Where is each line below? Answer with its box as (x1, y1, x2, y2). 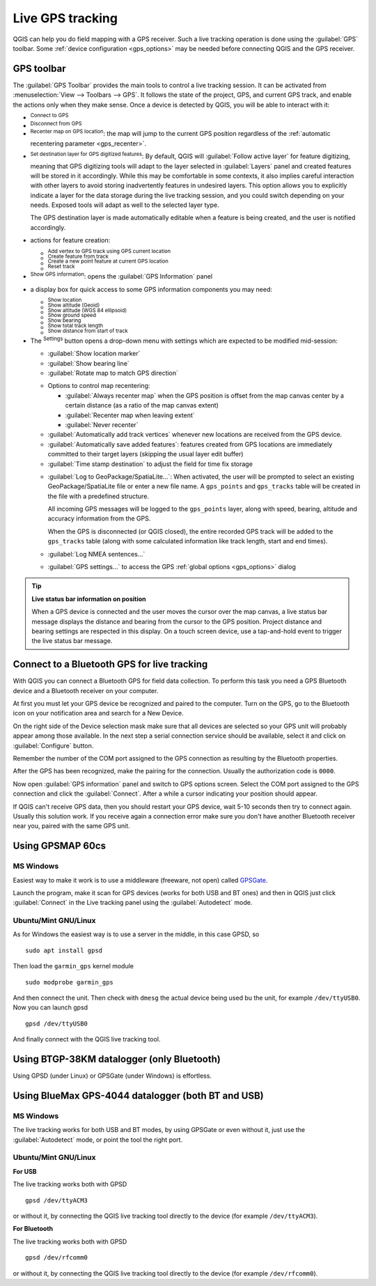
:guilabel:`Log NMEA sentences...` (47, 550, 146, 558)
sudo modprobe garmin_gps (25, 978, 114, 986)
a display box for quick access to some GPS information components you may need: (30, 285, 273, 293)
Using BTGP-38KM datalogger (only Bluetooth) (13, 1053, 221, 1065)
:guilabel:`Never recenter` (65, 420, 139, 428)
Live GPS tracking (13, 10, 118, 26)
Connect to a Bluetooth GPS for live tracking (13, 658, 208, 670)
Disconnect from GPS (30, 121, 82, 127)
